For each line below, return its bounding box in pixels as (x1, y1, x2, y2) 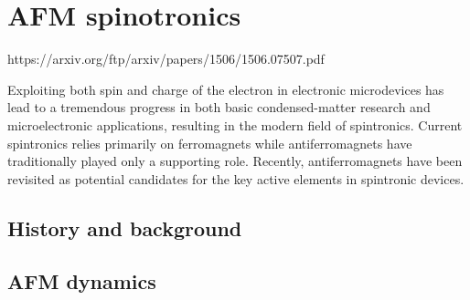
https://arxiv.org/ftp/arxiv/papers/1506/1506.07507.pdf (7, 49, 325, 68)
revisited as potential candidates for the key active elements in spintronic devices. (7, 169, 465, 188)
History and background (7, 213, 242, 242)
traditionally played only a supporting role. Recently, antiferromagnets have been (7, 151, 463, 171)
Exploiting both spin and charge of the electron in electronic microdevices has (7, 79, 444, 98)
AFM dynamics (7, 267, 156, 295)
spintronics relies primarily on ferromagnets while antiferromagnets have (7, 133, 412, 152)
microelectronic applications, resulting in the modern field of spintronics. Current (7, 115, 463, 134)
